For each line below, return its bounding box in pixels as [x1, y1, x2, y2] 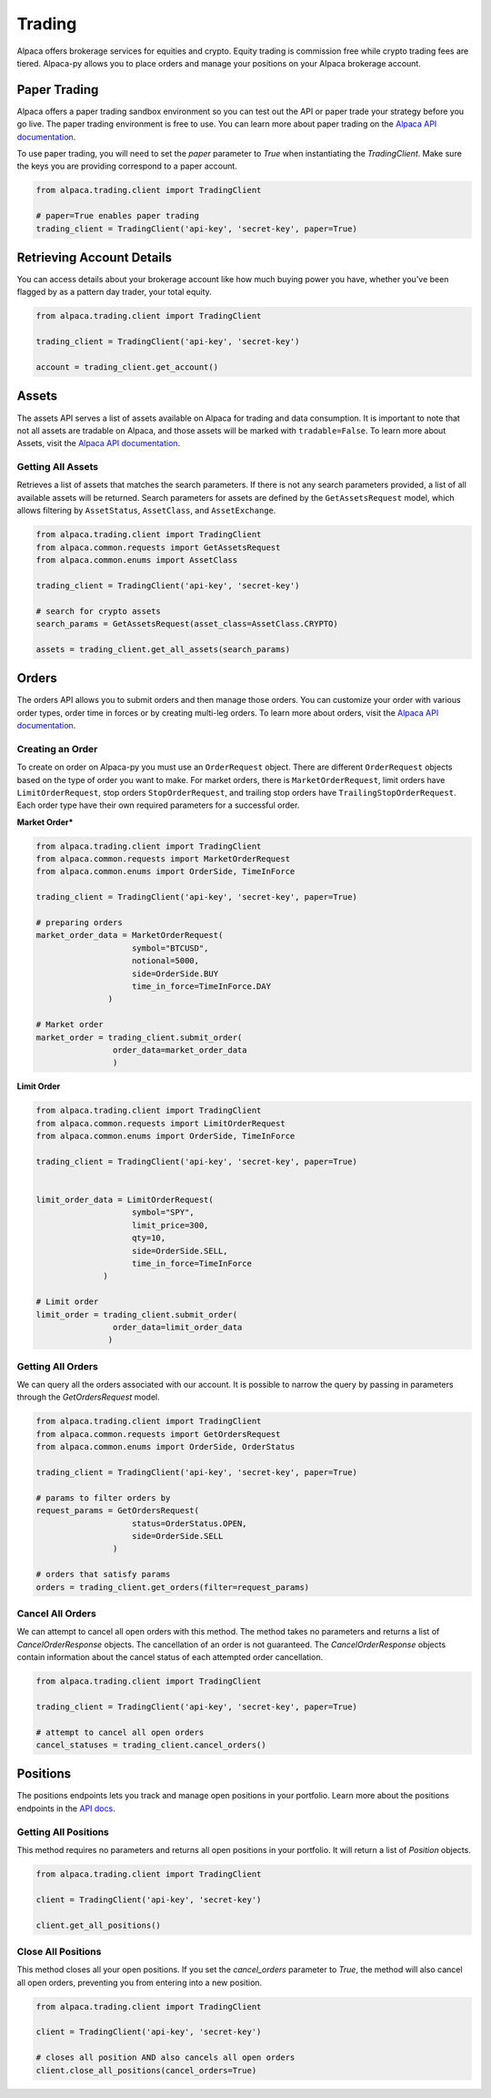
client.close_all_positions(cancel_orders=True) [35, 2065, 257, 2075]
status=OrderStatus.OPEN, [132, 1518, 247, 1529]
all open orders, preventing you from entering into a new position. [16, 1977, 263, 1988]
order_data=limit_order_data [112, 1321, 243, 1332]
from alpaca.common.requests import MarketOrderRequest [35, 854, 291, 864]
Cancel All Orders [16, 1607, 97, 1620]
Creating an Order [16, 742, 98, 755]
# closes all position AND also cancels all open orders [35, 2052, 296, 2062]
